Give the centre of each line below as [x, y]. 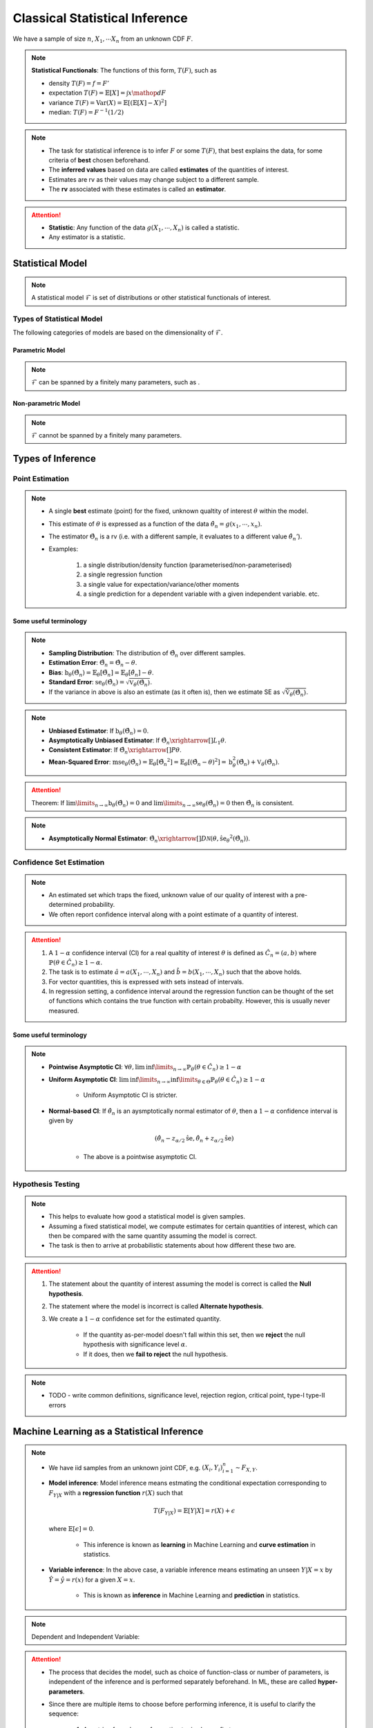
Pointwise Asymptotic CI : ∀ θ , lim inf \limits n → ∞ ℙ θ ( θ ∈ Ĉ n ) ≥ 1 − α [145, 1068]
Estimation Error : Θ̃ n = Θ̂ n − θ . [93, 664]
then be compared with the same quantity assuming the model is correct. [153, 1236]
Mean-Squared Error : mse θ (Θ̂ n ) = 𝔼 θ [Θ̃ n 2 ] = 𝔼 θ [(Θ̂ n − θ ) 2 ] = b [141, 762]
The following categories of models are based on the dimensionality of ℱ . [118, 332]
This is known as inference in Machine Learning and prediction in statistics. [192, 1595]
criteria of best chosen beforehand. [99, 160]
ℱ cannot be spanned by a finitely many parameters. [107, 435]
